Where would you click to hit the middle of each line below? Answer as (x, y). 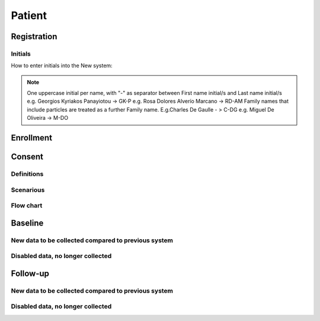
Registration (34, 36)
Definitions (27, 174)
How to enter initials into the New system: (62, 66)
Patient (29, 15)
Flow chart (27, 206)
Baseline (27, 223)
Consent (27, 157)
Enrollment (32, 138)
